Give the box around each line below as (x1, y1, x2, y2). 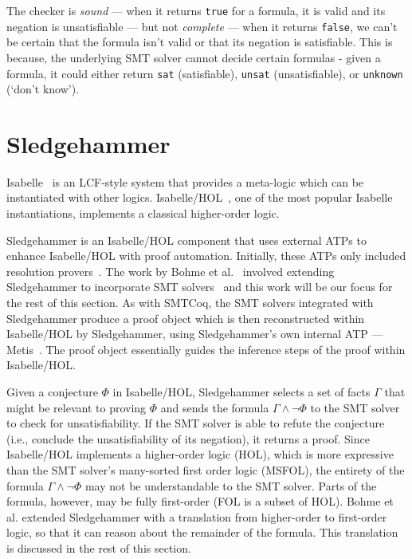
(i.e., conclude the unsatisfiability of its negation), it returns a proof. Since (6, 430, 370, 447)
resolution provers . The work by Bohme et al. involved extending (6, 262, 335, 279)
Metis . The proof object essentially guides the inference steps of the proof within (6, 341, 406, 357)
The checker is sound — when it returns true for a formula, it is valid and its (6, 2, 386, 18)
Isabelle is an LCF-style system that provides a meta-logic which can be (6, 173, 364, 190)
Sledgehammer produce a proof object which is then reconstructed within (6, 309, 365, 326)
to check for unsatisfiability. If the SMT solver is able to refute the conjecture (6, 415, 385, 431)
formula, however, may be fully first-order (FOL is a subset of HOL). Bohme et (6, 493, 394, 510)
